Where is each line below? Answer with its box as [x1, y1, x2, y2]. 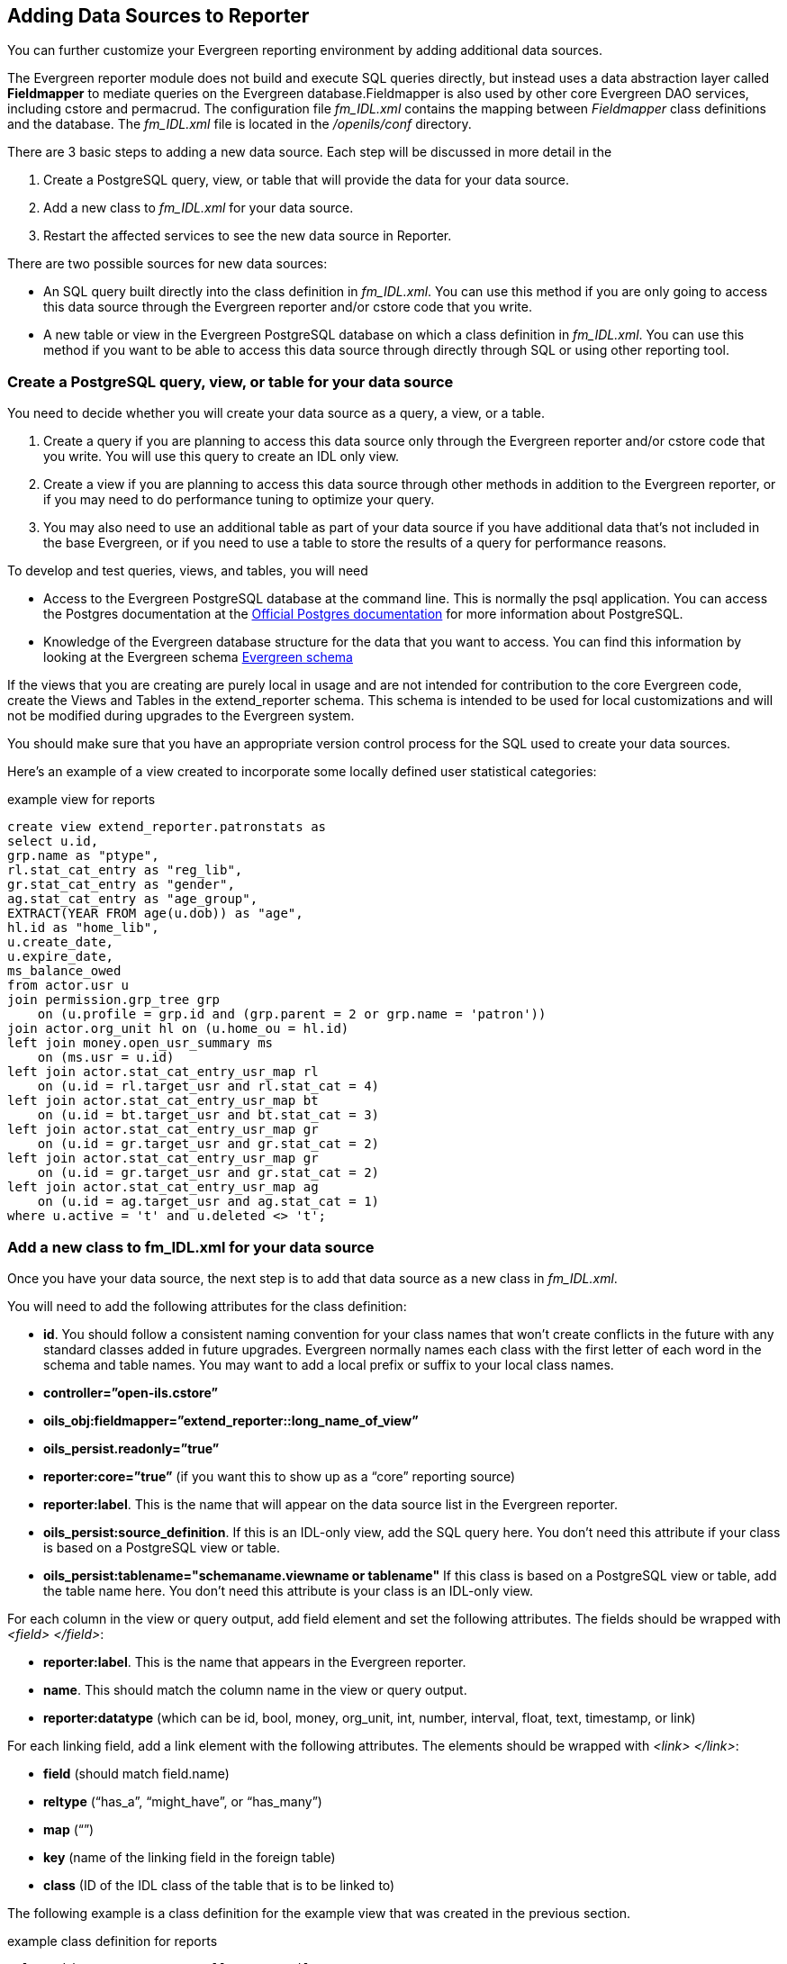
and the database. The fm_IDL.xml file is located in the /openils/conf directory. [7, 116, 472, 132]
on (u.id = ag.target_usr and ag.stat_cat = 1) [37, 1194, 380, 1209]
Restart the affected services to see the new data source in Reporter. [43, 228, 452, 244]
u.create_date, [7, 935, 114, 950]
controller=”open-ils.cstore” [43, 1384, 218, 1400]
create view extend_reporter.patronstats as [7, 819, 327, 835]
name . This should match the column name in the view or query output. [43, 1681, 467, 1697]
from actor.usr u [7, 978, 129, 993]
